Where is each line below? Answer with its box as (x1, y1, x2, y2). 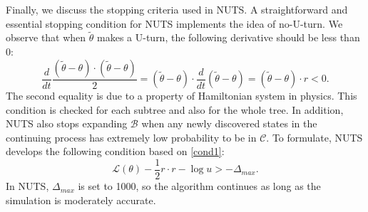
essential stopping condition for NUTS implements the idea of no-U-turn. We (6, 16, 343, 31)
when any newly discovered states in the (141, 116, 317, 131)
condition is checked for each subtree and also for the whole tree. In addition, (6, 102, 344, 117)
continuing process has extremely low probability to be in (6, 129, 257, 144)
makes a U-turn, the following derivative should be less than (97, 30, 360, 45)
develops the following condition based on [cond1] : (6, 144, 225, 159)
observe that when (6, 30, 86, 45)
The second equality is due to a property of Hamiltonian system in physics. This (6, 88, 357, 103)
